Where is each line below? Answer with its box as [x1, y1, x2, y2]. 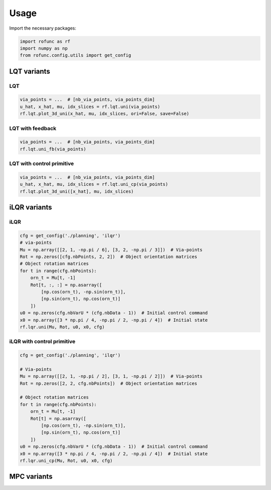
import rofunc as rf [20, 38, 70, 44]
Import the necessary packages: [9, 25, 76, 31]
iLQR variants [9, 203, 52, 212]
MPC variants [9, 472, 53, 481]
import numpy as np [20, 45, 68, 51]
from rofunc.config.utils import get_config [20, 53, 131, 58]
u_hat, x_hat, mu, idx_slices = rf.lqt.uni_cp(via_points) [20, 181, 168, 187]
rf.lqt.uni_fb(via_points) [20, 146, 86, 152]
